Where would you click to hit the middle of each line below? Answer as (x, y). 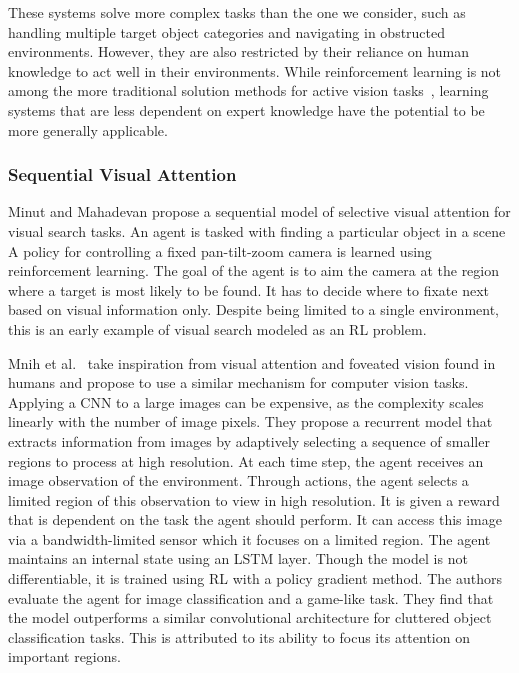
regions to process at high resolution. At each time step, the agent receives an (246, 460)
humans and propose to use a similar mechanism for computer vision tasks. (238, 382)
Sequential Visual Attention (122, 174)
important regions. (64, 656)
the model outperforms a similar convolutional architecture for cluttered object (250, 617)
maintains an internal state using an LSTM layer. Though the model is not (238, 558)
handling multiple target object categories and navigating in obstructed (227, 31)
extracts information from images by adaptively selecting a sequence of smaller (249, 440)
